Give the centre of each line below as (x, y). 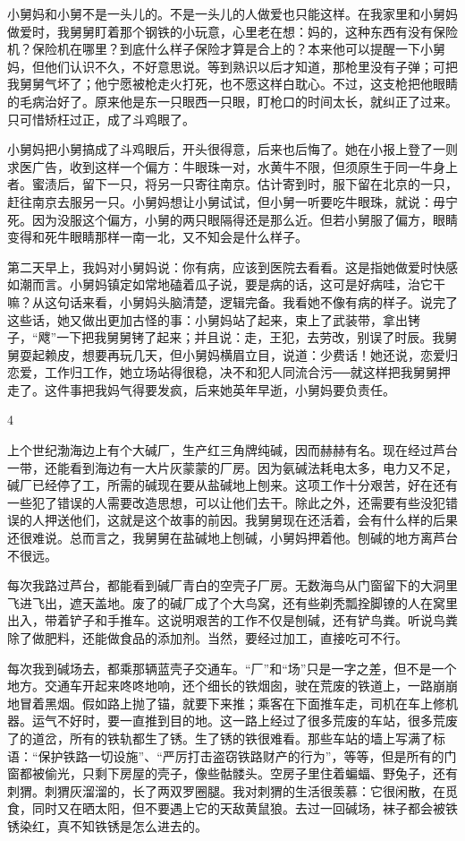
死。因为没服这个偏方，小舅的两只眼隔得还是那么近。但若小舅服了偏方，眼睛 (232, 219)
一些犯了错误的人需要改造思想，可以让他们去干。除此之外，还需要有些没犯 (226, 502)
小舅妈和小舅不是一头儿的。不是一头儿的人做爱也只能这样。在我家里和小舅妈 (232, 13)
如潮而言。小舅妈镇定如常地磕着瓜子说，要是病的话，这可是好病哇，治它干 (226, 284)
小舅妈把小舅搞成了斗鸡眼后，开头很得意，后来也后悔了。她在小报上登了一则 (232, 149)
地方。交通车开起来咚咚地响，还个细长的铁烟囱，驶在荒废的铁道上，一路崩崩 (232, 686)
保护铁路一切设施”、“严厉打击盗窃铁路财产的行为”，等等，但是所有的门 (247, 755)
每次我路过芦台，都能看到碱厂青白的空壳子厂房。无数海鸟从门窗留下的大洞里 (232, 585)
